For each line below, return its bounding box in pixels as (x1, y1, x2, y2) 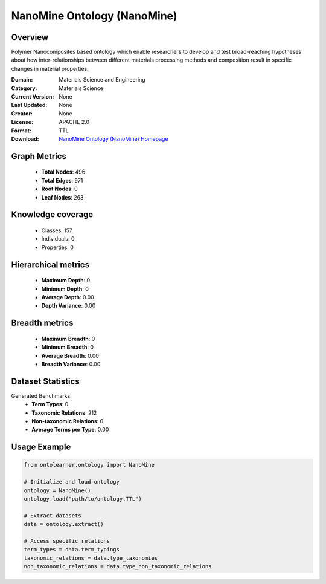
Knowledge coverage (11, 209, 94, 220)
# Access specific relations (24, 537, 110, 544)
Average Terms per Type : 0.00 (31, 426, 109, 433)
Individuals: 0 (41, 235, 75, 242)
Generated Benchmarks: (11, 392, 72, 399)
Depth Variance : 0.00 (41, 302, 96, 310)
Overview (11, 32, 49, 42)
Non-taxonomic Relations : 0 (31, 417, 104, 424)
